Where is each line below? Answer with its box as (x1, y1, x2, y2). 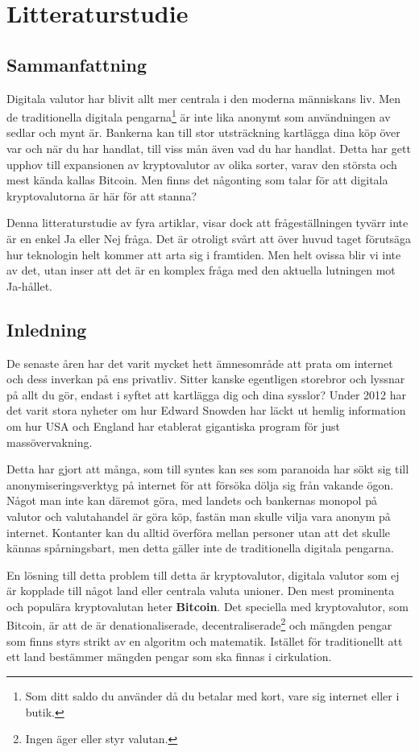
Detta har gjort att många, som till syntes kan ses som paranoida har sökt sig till (6, 461, 409, 477)
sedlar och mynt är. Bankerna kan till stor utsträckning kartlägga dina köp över (6, 124, 400, 141)
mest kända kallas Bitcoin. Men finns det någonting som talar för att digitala (6, 171, 388, 188)
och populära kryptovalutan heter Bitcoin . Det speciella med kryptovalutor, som (6, 597, 409, 614)
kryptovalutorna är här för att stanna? (6, 187, 197, 204)
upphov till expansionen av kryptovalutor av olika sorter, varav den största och (6, 155, 397, 172)
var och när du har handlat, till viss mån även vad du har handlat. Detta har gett (6, 140, 411, 157)
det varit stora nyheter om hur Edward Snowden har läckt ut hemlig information (6, 402, 406, 419)
